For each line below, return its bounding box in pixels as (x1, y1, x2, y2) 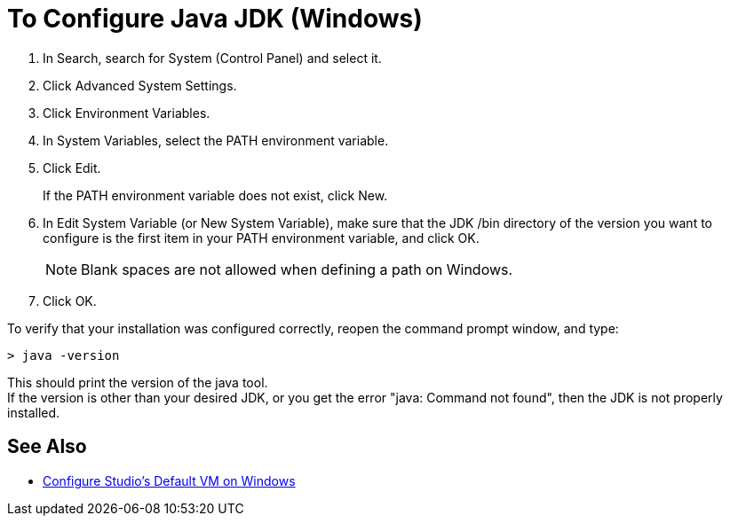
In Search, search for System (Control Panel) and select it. (43, 50, 382, 66)
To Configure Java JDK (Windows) (7, 4, 423, 34)
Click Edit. (43, 160, 101, 176)
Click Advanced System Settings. (43, 77, 237, 93)
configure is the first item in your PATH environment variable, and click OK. (43, 230, 480, 246)
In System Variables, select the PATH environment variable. (43, 132, 389, 148)
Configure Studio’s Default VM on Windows (43, 472, 296, 488)
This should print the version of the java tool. (7, 374, 268, 390)
